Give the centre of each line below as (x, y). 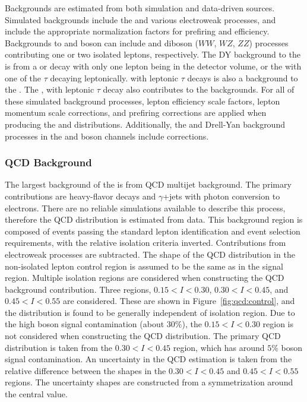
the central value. (36, 394)
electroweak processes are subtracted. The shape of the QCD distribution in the (150, 254)
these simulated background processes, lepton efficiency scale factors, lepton (143, 101)
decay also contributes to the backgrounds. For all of (199, 89)
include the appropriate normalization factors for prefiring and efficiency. (137, 31)
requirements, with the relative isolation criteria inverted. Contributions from (145, 243)
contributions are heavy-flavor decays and (80, 196)
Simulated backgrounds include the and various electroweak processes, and (140, 19)
